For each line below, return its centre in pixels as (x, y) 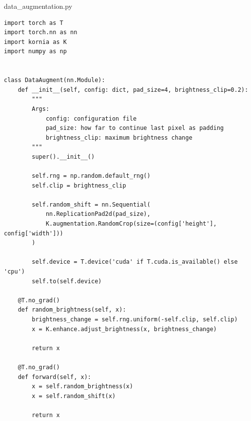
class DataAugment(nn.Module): (55, 80)
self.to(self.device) (67, 281)
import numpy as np (35, 52)
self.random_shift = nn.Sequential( (91, 204)
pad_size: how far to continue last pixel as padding (135, 128)
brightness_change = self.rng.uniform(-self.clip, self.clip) (135, 319)
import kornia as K (35, 42)
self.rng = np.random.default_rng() (91, 176)
